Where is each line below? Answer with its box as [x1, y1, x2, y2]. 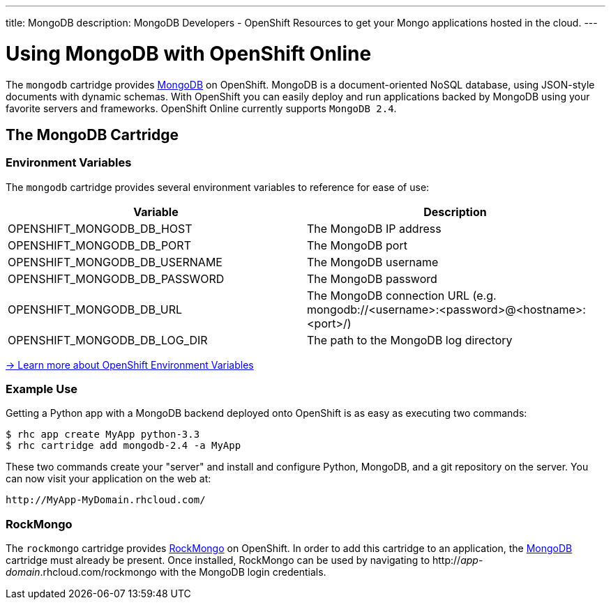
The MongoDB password [307, 271, 437, 286]
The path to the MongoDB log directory [307, 332, 513, 347]
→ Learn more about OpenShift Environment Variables [6, 358, 254, 371]
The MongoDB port [307, 238, 407, 252]
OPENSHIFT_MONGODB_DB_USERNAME [8, 254, 222, 269]
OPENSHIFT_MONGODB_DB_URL [8, 302, 182, 316]
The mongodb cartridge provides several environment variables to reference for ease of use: [6, 181, 430, 193]
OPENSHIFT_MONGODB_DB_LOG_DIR [8, 332, 208, 347]
